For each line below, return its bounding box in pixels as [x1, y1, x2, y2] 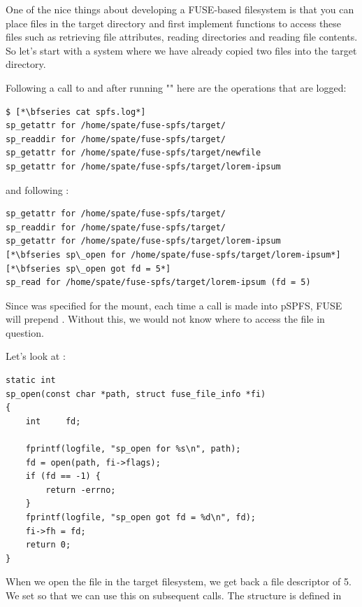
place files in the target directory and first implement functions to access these [6, 15, 342, 30]
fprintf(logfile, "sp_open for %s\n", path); [25, 444, 241, 454]
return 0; [25, 540, 71, 550]
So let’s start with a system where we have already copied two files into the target [6, 43, 357, 57]
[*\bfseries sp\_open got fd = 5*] [6, 263, 171, 274]
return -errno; [45, 484, 116, 495]
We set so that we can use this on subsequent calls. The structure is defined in [6, 587, 342, 602]
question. [6, 325, 44, 340]
